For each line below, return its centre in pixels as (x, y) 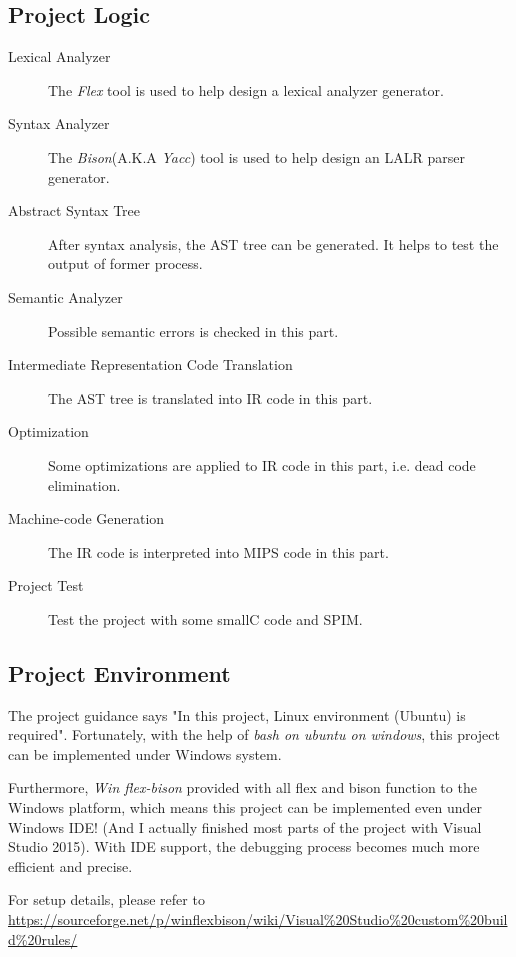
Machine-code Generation (86, 518)
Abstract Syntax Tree (74, 210)
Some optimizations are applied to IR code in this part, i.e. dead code (262, 464)
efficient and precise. (70, 865)
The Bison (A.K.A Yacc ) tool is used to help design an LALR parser (256, 156)
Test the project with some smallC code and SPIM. (205, 618)
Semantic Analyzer (65, 296)
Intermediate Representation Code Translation (150, 364)
